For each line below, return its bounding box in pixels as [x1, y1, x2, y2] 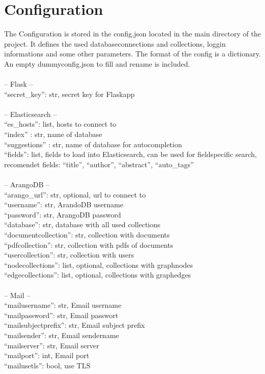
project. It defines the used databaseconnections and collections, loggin [4, 38, 226, 49]
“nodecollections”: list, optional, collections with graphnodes [4, 259, 193, 270]
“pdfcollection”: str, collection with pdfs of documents [4, 239, 173, 250]
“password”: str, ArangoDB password [4, 209, 121, 220]
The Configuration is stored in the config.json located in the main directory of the [4, 28, 261, 39]
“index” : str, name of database [4, 129, 102, 140]
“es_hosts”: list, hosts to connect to [4, 119, 117, 129]
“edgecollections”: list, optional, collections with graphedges [4, 269, 191, 280]
